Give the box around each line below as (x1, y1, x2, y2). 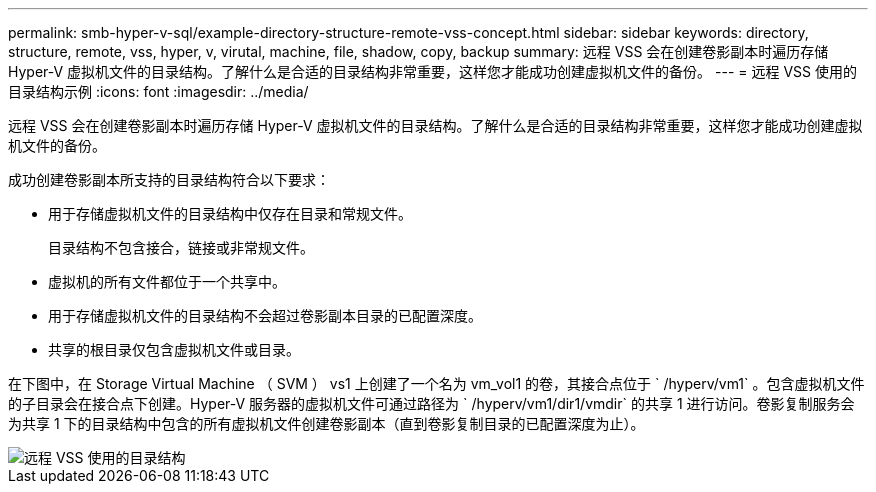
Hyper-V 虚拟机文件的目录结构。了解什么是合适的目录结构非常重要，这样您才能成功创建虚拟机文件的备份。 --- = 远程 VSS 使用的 (8, 63, 858, 80)
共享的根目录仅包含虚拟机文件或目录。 (48, 341, 300, 358)
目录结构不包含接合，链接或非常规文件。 (48, 239, 314, 256)
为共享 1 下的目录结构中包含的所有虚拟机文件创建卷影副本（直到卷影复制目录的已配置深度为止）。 (8, 415, 645, 432)
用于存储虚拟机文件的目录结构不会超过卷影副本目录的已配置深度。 (48, 307, 482, 324)
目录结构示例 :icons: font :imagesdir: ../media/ (8, 83, 309, 100)
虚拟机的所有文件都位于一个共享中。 (48, 273, 286, 290)
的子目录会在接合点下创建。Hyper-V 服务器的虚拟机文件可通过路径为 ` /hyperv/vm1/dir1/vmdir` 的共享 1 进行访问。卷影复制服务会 (8, 395, 855, 412)
